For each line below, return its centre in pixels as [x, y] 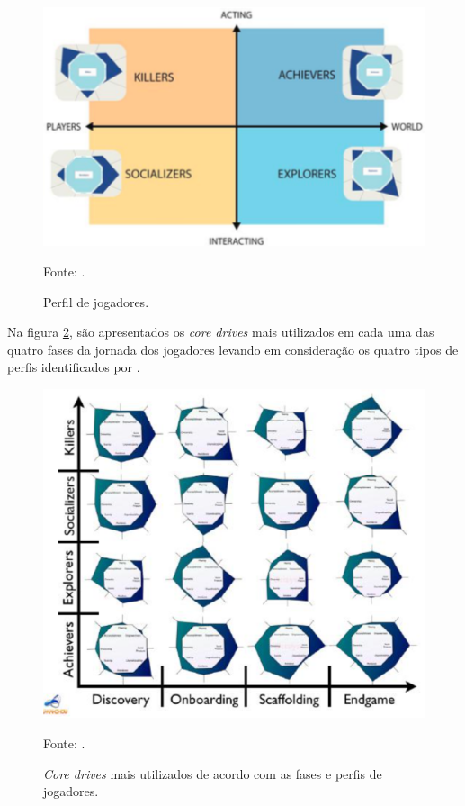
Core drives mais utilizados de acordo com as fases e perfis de [213, 773]
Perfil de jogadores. [96, 301]
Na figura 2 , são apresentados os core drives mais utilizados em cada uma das [221, 332]
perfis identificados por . [74, 367]
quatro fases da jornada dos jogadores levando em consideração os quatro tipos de [233, 349]
